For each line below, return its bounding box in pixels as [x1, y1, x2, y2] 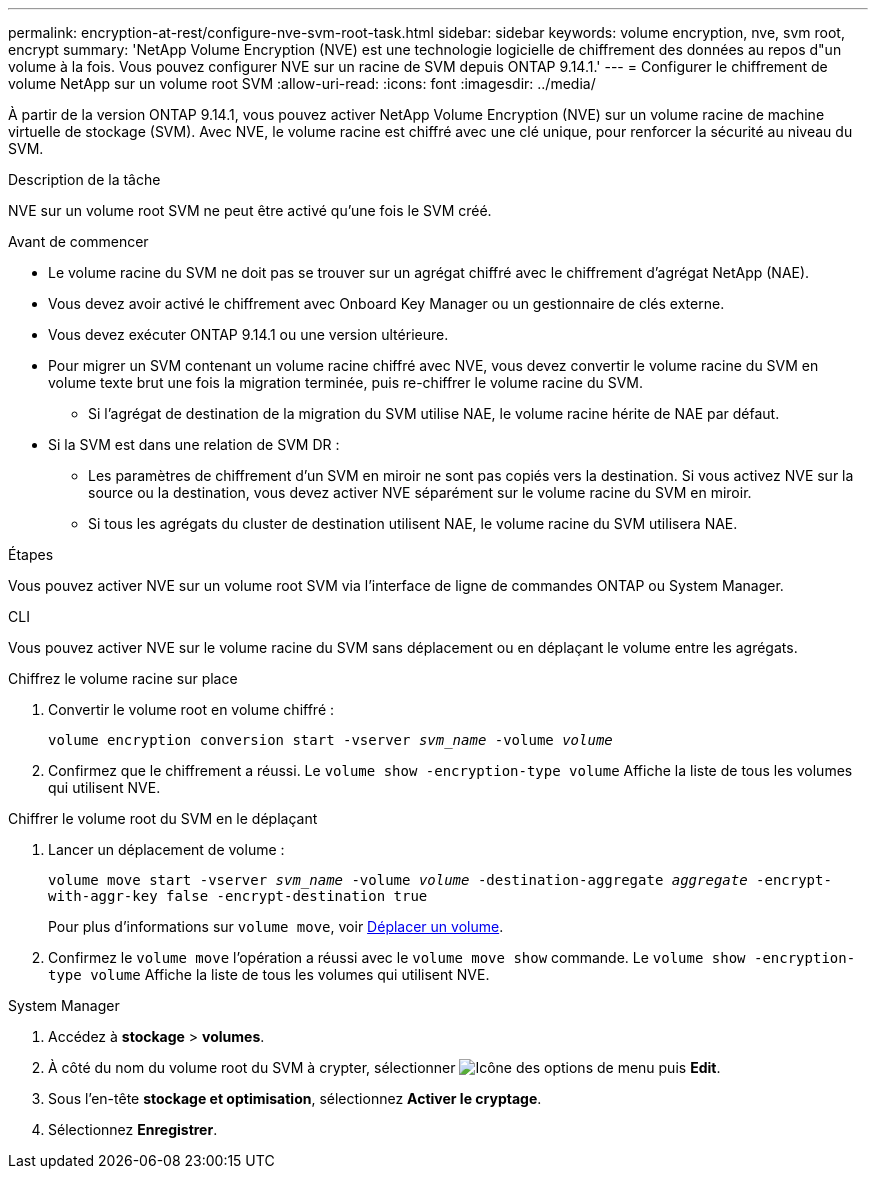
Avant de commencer [8, 233, 149, 250]
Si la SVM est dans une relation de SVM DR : [48, 436, 340, 453]
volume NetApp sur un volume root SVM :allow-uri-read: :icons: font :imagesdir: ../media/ [8, 75, 596, 92]
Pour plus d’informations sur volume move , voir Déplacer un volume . [48, 918, 504, 935]
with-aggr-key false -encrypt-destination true [48, 888, 428, 904]
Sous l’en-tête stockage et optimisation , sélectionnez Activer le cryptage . [48, 1090, 542, 1107]
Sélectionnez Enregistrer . [48, 1121, 218, 1138]
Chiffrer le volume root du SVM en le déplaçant [8, 810, 318, 827]
